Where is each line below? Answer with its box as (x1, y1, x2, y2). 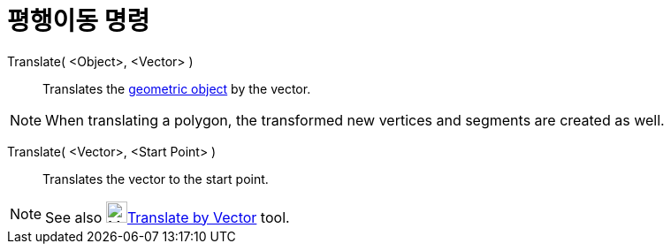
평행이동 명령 (7, 6, 150, 36)
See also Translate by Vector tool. (45, 208, 290, 226)
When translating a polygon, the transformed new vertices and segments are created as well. (45, 110, 665, 129)
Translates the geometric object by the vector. (42, 80, 311, 96)
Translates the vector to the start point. (42, 171, 269, 186)
